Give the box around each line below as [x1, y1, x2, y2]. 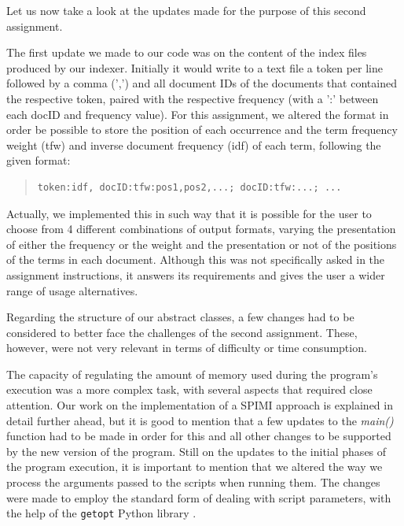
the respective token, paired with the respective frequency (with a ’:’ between [6, 90, 379, 106]
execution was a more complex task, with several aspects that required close [6, 381, 373, 398]
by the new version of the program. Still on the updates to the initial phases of [6, 443, 387, 459]
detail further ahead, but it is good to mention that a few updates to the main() [6, 412, 394, 428]
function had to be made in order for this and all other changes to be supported [6, 428, 391, 444]
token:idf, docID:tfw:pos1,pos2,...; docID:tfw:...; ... [37, 181, 342, 193]
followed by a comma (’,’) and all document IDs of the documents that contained [6, 75, 397, 91]
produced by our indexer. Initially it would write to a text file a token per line [6, 59, 383, 76]
